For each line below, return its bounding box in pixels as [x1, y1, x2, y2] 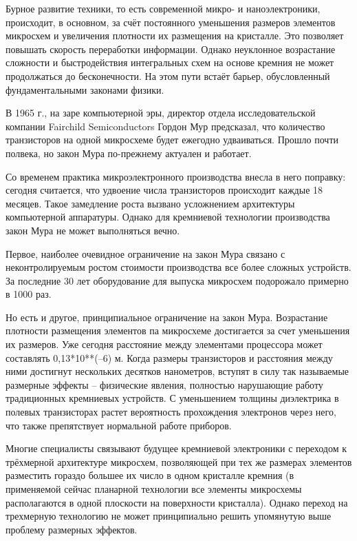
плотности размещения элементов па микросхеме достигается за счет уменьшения [6, 323, 350, 338]
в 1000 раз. [6, 287, 52, 301]
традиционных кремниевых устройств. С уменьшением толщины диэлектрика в [6, 391, 339, 405]
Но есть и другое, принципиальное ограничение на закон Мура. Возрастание [6, 309, 328, 324]
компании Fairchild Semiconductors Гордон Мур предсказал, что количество [6, 119, 325, 133]
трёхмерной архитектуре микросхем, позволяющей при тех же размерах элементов [6, 454, 352, 469]
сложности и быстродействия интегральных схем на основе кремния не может [6, 55, 334, 70]
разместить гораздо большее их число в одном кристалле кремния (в [6, 468, 294, 482]
